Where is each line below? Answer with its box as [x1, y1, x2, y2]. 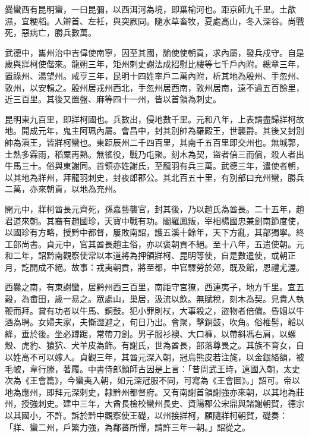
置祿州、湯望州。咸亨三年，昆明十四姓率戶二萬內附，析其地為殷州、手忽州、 [5, 69, 304, 81]
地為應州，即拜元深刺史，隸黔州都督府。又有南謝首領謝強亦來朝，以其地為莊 [5, 385, 304, 398]
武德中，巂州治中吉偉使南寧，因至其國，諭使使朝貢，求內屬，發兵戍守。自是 [5, 46, 304, 58]
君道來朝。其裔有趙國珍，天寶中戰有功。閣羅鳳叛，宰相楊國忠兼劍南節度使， [5, 214, 304, 227]
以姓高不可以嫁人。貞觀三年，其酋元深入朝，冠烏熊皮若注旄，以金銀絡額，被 [5, 351, 304, 363]
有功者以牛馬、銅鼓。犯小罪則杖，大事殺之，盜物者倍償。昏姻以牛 [46, 304, 304, 316]
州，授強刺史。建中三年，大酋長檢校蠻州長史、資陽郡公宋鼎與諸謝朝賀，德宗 [5, 397, 304, 410]
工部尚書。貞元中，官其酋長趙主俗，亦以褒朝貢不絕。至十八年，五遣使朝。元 [5, 237, 304, 250]
